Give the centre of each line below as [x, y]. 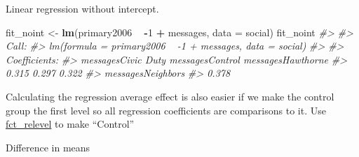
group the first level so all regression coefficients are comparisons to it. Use [166, 110]
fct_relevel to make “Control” [70, 124]
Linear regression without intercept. [82, 8]
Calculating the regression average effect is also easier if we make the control [170, 96]
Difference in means [48, 147]
